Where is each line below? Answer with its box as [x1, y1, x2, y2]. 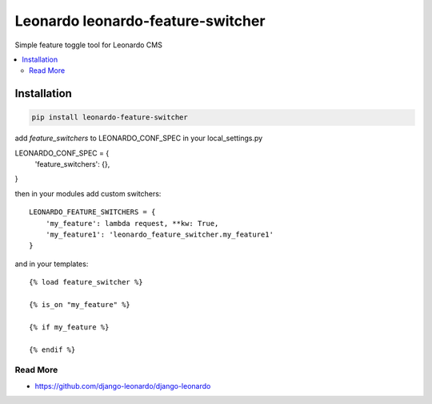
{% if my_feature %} [29, 322, 110, 332]
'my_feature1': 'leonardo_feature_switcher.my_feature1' [45, 230, 274, 240]
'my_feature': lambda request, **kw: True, [45, 219, 219, 228]
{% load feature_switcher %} [29, 277, 143, 287]
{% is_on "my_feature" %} [29, 301, 131, 309]
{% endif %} [29, 345, 76, 354]
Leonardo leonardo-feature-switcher [14, 12, 266, 30]
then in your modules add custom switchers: [14, 188, 162, 198]
